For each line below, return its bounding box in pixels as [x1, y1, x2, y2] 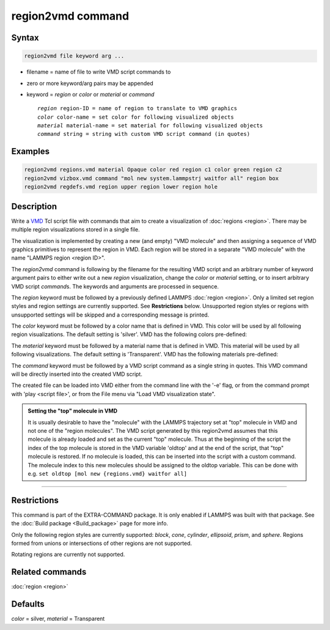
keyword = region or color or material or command [26, 91, 155, 98]
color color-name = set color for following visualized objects [37, 113, 235, 121]
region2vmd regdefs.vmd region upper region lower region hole [24, 184, 218, 190]
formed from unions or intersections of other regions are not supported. [11, 539, 193, 547]
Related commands [11, 567, 87, 577]
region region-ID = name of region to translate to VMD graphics [37, 105, 238, 112]
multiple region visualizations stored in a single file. [11, 226, 140, 233]
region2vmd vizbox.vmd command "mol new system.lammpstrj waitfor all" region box [24, 174, 279, 182]
